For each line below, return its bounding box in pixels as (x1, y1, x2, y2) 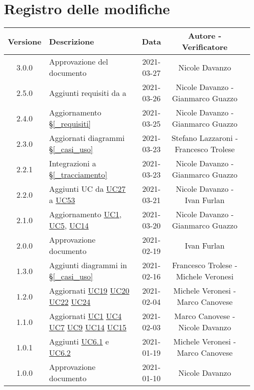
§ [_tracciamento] (49, 169, 107, 181)
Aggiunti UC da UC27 (49, 183, 126, 195)
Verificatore (182, 41, 228, 53)
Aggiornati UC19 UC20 (49, 285, 129, 297)
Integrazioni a (49, 158, 96, 169)
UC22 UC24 (49, 296, 91, 308)
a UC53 (49, 194, 75, 206)
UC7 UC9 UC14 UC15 (49, 321, 127, 333)
